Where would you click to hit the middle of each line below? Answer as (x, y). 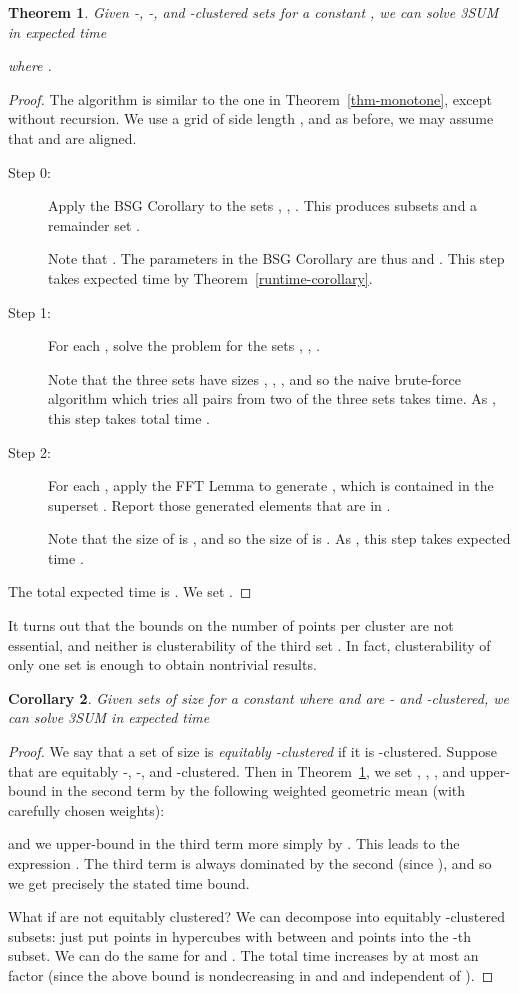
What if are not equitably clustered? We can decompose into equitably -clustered (256, 916)
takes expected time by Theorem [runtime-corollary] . (210, 277)
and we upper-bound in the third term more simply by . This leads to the (234, 843)
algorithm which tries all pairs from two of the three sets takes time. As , (272, 398)
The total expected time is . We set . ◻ (130, 591)
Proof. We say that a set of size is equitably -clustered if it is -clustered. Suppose (252, 751)
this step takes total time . (129, 417)
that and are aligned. (72, 137)
